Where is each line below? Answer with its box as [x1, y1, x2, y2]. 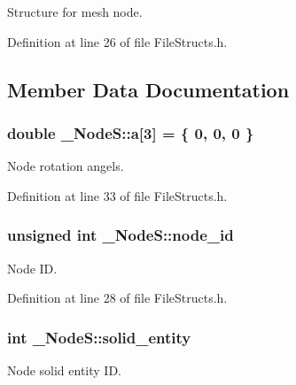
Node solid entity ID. [7, 361, 121, 379]
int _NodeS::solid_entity [7, 326, 191, 348]
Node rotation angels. [7, 157, 124, 175]
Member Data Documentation [7, 75, 290, 103]
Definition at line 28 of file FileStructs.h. [7, 289, 228, 307]
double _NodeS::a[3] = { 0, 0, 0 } [7, 121, 254, 143]
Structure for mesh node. [7, 3, 143, 20]
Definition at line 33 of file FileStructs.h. [7, 186, 228, 204]
